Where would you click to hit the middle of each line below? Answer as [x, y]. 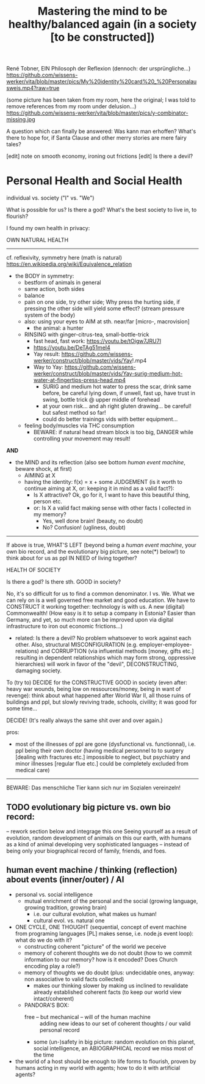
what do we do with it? [43, 940]
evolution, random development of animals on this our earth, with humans [99, 838]
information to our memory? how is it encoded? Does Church [101, 959]
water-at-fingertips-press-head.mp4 [80, 380]
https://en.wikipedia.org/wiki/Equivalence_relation [69, 264]
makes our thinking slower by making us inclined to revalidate [111, 985]
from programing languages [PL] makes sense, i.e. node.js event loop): [104, 933]
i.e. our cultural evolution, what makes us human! [95, 914]
